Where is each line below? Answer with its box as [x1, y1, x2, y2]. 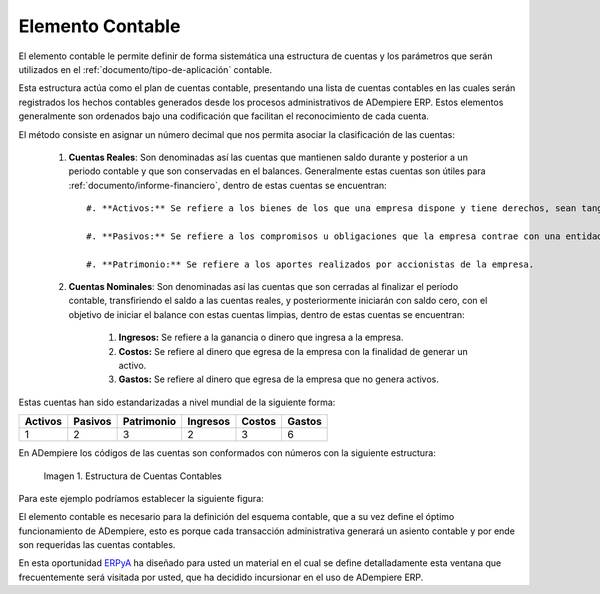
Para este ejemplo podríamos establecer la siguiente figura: [18, 492, 264, 504]
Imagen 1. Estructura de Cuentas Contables [43, 470, 222, 482]
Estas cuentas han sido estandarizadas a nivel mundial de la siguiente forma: [18, 396, 336, 408]
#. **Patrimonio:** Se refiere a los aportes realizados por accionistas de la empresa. [86, 258, 535, 270]
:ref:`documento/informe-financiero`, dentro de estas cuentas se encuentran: [68, 179, 387, 191]
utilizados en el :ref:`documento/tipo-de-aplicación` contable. [18, 63, 273, 75]
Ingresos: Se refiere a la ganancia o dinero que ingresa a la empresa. [118, 331, 404, 344]
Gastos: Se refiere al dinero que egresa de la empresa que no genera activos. [118, 373, 440, 385]
